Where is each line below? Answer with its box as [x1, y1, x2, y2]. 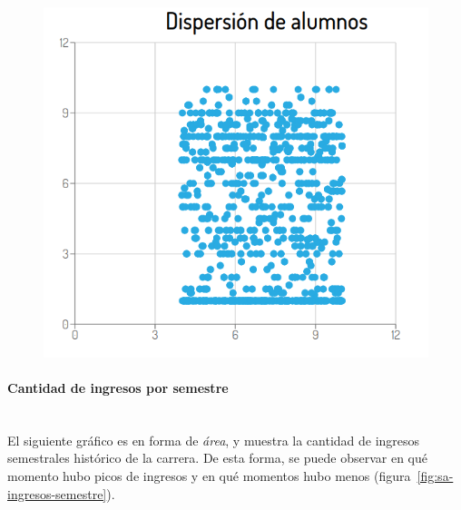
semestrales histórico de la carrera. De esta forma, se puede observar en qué [7, 448, 427, 467]
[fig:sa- [417, 466, 454, 485]
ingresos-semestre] [7, 484, 107, 503]
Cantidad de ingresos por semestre [7, 378, 229, 397]
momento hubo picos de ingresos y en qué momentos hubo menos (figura [7, 466, 411, 485]
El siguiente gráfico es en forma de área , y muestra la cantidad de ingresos [7, 430, 420, 449]
